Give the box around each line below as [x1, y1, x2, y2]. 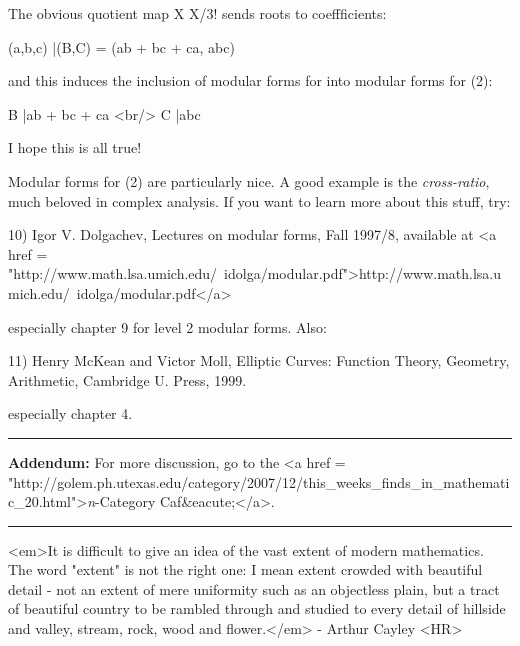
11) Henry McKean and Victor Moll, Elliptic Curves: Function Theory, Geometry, [8, 350, 510, 371]
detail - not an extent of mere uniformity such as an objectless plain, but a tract [8, 578, 500, 599]
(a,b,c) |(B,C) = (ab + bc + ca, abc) [8, 36, 235, 57]
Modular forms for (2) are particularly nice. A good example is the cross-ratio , [8, 170, 490, 191]
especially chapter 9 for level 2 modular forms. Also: [8, 316, 327, 337]
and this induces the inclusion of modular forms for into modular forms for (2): [8, 70, 493, 91]
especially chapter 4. [8, 403, 133, 424]
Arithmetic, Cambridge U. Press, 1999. [8, 369, 247, 390]
